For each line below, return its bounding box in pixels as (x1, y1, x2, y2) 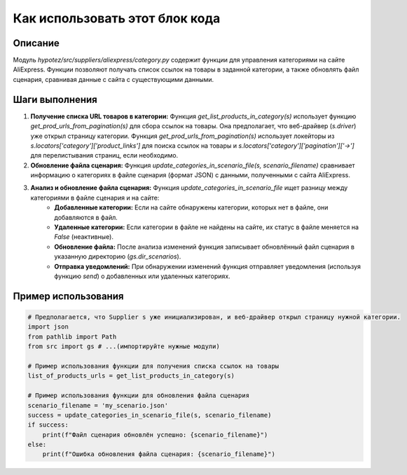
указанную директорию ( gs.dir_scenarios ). (54, 252, 181, 261)
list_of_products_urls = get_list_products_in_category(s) (27, 372, 235, 380)
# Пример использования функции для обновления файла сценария (27, 392, 250, 399)
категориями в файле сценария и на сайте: (30, 193, 160, 202)
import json (27, 323, 69, 331)
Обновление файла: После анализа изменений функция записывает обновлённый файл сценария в (54, 242, 355, 251)
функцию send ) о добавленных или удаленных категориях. (54, 272, 230, 280)
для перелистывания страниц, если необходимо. (30, 151, 179, 160)
